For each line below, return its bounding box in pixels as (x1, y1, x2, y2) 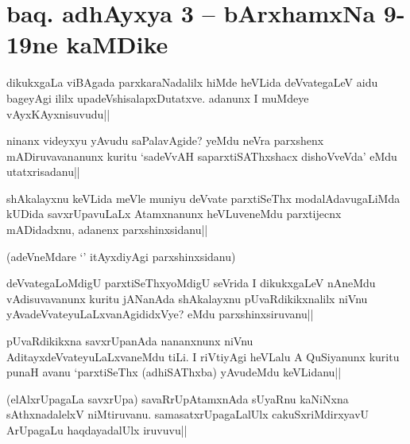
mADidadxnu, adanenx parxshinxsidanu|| (6, 221, 208, 238)
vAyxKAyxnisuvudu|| (6, 105, 110, 122)
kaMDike (66, 28, 168, 60)
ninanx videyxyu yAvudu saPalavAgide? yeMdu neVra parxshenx (6, 132, 324, 149)
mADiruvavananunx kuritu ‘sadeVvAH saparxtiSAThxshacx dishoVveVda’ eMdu (6, 147, 397, 164)
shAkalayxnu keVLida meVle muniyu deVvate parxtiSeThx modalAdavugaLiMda (6, 189, 400, 206)
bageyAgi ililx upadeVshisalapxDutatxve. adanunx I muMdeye (6, 89, 309, 106)
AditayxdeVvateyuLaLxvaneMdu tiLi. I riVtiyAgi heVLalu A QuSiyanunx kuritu (6, 348, 400, 364)
